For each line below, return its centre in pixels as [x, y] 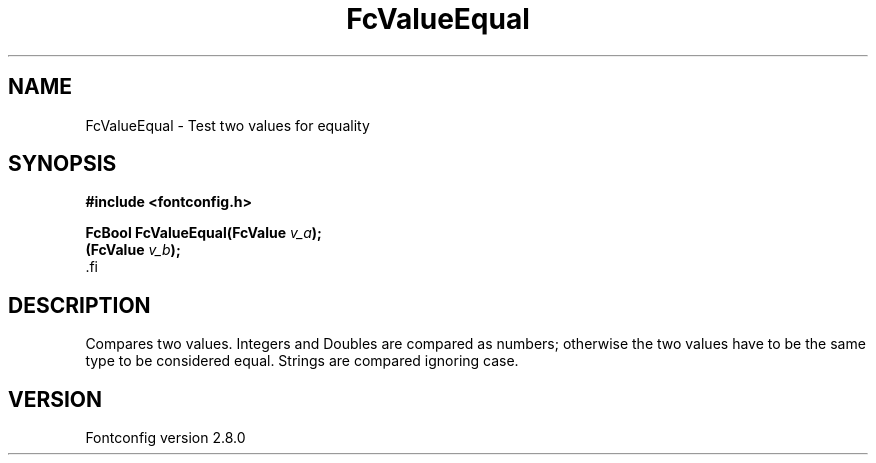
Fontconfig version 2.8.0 [165, 438]
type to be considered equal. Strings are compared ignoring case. [302, 361]
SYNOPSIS [62, 164]
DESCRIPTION [79, 305]
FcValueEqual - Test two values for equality [227, 125]
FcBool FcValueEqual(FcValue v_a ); [203, 233]
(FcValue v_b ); [133, 250]
